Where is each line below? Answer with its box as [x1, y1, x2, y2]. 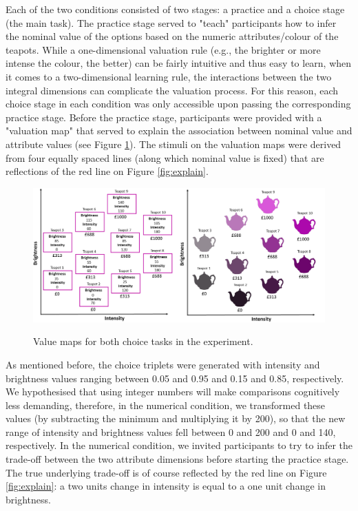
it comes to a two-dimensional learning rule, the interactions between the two [6, 69, 332, 83]
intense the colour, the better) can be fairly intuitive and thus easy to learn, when [6, 56, 352, 70]
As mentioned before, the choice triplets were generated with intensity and [6, 357, 320, 371]
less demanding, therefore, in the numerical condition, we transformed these [6, 397, 326, 412]
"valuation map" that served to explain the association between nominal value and [6, 123, 352, 138]
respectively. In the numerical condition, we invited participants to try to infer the [6, 438, 352, 452]
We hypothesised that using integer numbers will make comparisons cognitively [6, 384, 340, 399]
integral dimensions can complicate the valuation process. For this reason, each [6, 83, 339, 97]
